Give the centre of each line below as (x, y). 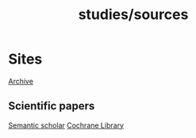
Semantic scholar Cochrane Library (66, 125)
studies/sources (133, 15)
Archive (21, 81)
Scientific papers (52, 106)
